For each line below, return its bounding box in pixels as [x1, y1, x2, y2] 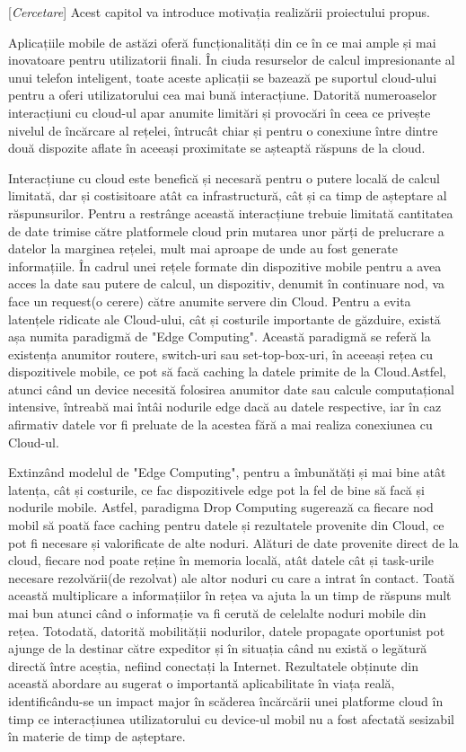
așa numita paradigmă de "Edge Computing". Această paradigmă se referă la [8, 327, 431, 346]
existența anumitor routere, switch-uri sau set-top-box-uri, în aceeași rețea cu [8, 344, 434, 363]
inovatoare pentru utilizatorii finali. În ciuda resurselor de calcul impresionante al [8, 50, 455, 69]
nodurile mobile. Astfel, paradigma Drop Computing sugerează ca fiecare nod [8, 498, 434, 517]
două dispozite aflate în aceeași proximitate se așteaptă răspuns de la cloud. [8, 138, 426, 157]
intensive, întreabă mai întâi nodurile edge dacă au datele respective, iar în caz [8, 397, 442, 416]
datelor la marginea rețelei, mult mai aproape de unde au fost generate [8, 239, 398, 258]
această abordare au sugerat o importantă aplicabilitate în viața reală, [8, 674, 395, 693]
